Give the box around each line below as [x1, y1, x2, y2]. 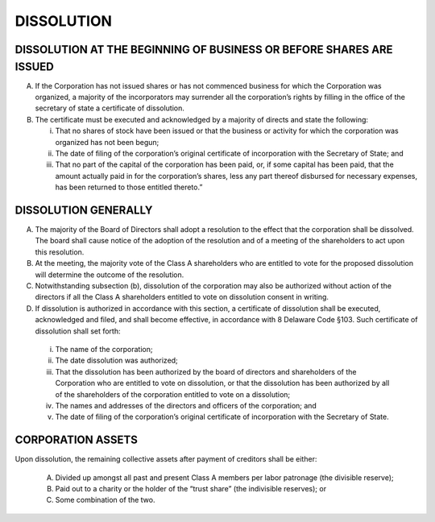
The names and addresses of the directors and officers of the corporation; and [55, 400, 317, 410]
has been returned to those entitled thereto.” [55, 182, 203, 193]
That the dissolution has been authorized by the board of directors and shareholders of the [55, 367, 357, 376]
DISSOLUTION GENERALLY [14, 203, 153, 217]
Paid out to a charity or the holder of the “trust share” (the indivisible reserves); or [55, 484, 326, 494]
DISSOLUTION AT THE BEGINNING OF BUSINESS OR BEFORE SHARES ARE [14, 43, 394, 56]
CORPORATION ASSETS [14, 433, 139, 447]
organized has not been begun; [55, 137, 159, 147]
